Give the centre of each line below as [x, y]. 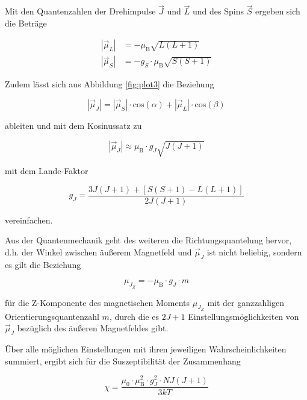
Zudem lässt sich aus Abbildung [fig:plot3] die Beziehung [110, 84]
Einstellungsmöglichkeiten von [243, 316]
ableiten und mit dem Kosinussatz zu [73, 126]
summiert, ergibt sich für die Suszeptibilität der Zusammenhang [123, 361]
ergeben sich [278, 11]
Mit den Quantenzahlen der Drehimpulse [80, 11]
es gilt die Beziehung [43, 264]
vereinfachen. [29, 220]
